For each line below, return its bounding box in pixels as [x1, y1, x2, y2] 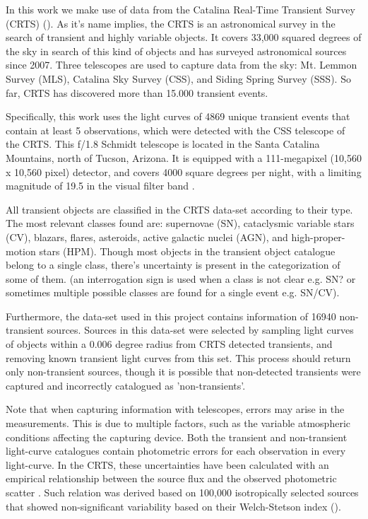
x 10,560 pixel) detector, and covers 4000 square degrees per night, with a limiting [6, 164, 362, 179]
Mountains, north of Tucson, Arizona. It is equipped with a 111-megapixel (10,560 [6, 150, 362, 165]
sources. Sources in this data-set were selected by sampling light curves [47, 322, 354, 337]
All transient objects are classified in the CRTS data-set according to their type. [6, 202, 353, 216]
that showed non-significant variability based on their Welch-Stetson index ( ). [6, 498, 341, 513]
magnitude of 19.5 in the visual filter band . [6, 178, 195, 193]
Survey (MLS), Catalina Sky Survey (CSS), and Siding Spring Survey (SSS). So [6, 71, 351, 86]
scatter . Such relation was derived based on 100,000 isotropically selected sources [6, 485, 359, 499]
